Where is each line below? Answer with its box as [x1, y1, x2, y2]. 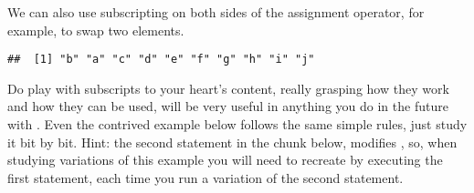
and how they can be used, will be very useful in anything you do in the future [7, 96, 448, 116]
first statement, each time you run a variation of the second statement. [7, 168, 404, 187]
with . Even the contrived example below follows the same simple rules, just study [7, 115, 468, 134]
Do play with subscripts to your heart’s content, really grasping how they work [7, 78, 449, 97]
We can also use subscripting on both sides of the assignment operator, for [7, 3, 425, 21]
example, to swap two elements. [7, 20, 184, 39]
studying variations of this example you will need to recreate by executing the [7, 150, 443, 169]
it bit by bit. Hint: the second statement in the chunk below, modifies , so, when [7, 132, 458, 151]
